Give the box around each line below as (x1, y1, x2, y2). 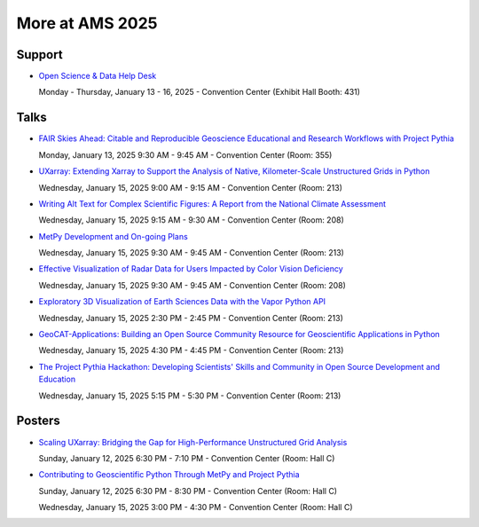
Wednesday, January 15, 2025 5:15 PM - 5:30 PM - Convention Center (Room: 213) (38, 390, 342, 401)
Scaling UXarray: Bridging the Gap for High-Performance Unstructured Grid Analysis (38, 437, 348, 447)
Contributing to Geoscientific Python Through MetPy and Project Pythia (38, 469, 301, 480)
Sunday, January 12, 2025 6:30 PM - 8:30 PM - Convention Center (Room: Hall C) (38, 485, 337, 496)
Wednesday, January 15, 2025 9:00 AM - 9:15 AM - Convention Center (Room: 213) (38, 182, 343, 193)
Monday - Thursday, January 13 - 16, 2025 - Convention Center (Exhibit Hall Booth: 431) (38, 87, 361, 98)
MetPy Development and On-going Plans (38, 231, 188, 241)
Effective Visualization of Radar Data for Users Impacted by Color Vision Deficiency (38, 263, 343, 274)
